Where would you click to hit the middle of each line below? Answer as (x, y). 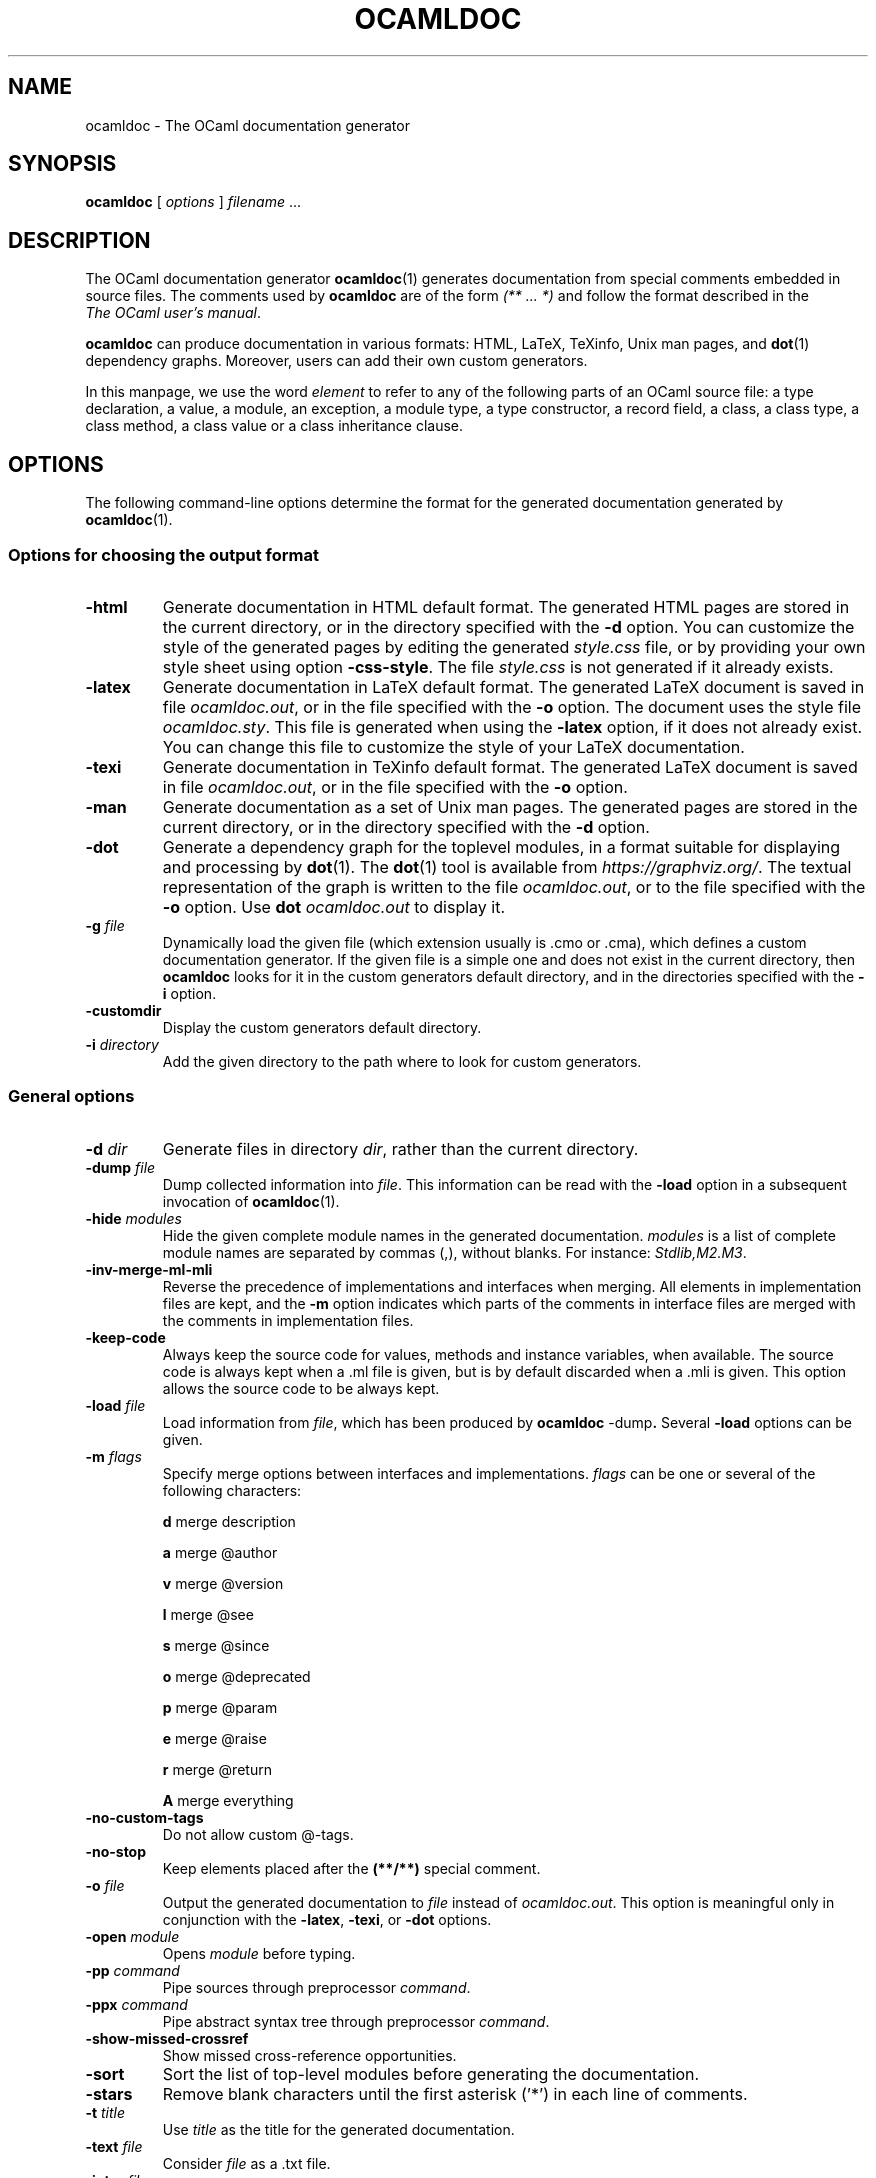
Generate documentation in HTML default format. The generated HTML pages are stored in (506, 606)
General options (71, 1096)
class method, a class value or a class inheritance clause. (274, 426)
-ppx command (136, 2004)
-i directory (122, 1044)
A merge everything (228, 1800)
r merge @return (217, 1769)
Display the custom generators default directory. (322, 1027)
